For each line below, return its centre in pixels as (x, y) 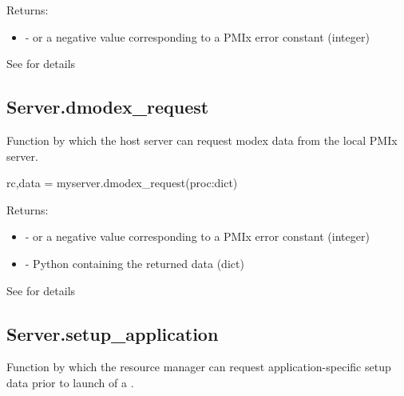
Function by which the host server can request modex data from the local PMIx (202, 140)
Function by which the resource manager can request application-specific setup (199, 367)
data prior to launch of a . (70, 382)
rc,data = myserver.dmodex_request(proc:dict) (122, 183)
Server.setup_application (113, 333)
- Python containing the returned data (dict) (135, 263)
